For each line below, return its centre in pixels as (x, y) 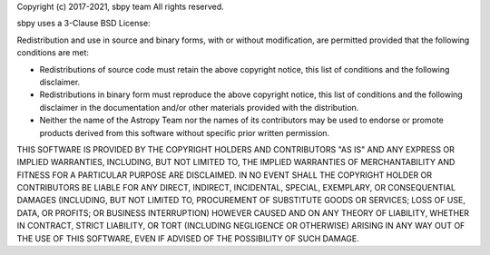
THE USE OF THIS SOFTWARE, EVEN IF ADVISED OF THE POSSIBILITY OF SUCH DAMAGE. (188, 238)
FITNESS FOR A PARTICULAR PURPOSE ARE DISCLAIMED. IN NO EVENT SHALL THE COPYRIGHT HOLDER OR (225, 175)
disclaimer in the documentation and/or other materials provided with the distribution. (199, 107)
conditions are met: (53, 53)
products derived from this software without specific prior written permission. (185, 132)
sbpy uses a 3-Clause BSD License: (83, 24)
